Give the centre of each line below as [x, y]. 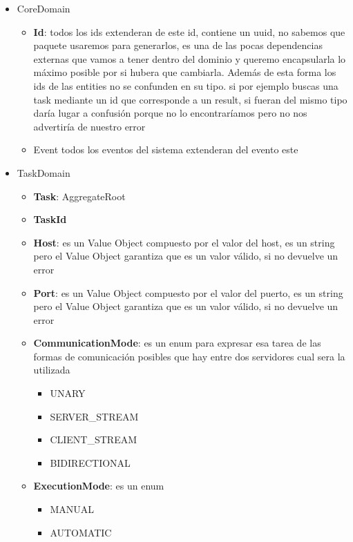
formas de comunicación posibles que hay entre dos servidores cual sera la [189, 356]
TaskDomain [44, 172]
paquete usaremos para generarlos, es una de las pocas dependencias [178, 45]
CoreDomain [44, 8]
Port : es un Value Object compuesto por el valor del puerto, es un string [188, 292]
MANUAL [72, 509]
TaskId [50, 219]
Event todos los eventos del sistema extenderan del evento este [166, 149]
